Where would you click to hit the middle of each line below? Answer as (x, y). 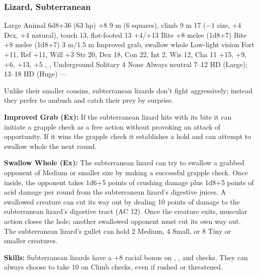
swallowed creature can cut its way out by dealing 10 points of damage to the (122, 201)
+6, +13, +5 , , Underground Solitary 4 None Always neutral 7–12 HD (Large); (126, 64)
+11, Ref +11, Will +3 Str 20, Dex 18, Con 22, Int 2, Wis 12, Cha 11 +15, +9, (125, 54)
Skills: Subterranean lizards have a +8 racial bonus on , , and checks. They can (126, 257)
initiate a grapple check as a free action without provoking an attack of (112, 126)
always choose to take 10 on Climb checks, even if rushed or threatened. (113, 267)
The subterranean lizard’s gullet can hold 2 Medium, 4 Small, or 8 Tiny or (118, 231)
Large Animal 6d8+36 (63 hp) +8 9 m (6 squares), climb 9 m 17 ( (105, 25)
